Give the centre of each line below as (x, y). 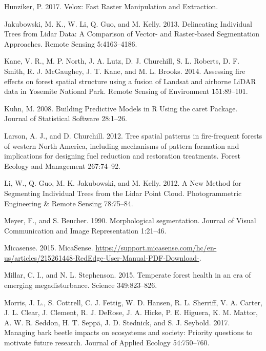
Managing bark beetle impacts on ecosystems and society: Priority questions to (128, 332)
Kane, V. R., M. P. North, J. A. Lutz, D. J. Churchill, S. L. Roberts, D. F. (122, 61)
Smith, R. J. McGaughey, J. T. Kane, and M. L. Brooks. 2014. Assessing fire (125, 71)
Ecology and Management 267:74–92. (62, 165)
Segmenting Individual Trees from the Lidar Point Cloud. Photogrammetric (123, 193)
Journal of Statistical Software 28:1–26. (66, 118)
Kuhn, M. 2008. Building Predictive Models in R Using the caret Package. (121, 108)
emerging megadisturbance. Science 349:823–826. (81, 285)
